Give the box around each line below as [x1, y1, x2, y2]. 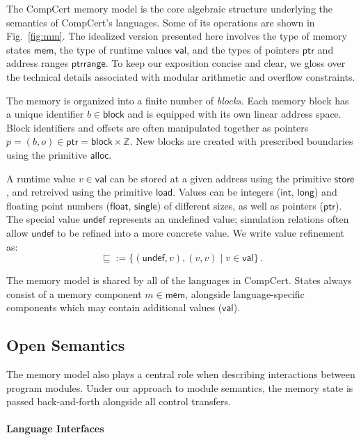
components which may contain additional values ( [6, 300, 223, 315]
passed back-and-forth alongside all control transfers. [6, 394, 231, 409]
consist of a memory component [6, 286, 142, 301]
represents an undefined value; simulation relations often [109, 212, 349, 226]
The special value [6, 212, 80, 226]
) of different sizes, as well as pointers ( [157, 198, 323, 212]
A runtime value [6, 171, 76, 185]
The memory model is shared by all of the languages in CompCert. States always [6, 273, 352, 288]
